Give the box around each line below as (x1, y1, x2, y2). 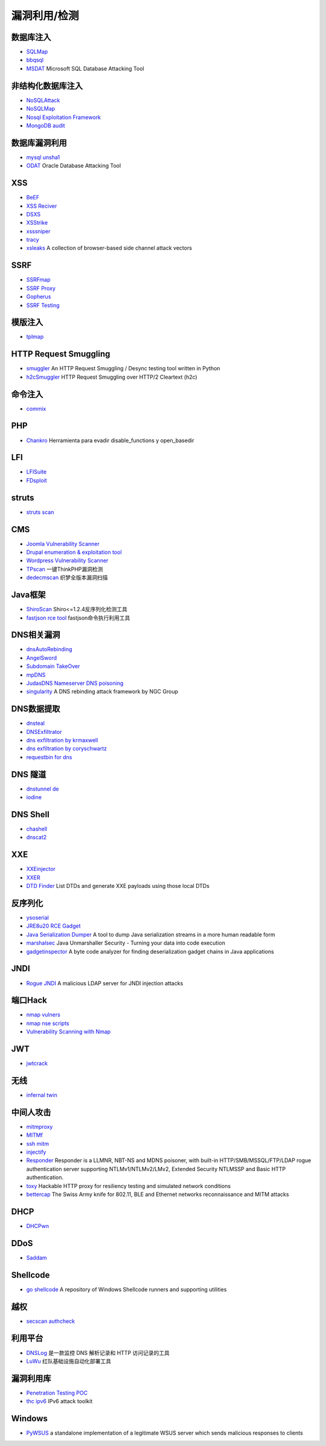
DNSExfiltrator (26, 728, 62, 735)
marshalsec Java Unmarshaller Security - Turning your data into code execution (26, 939, 226, 946)
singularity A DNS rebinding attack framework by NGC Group (26, 688, 178, 695)
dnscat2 (26, 834, 47, 841)
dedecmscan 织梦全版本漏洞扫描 (26, 574, 108, 581)
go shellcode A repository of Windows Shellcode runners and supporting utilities (26, 1285, 227, 1293)
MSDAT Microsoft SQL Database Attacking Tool (26, 65, 144, 72)
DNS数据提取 (11, 704, 60, 714)
